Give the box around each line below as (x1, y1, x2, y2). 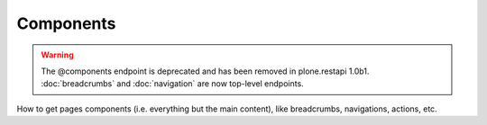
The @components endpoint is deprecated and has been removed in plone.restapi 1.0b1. (41, 66, 370, 76)
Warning (41, 49, 74, 60)
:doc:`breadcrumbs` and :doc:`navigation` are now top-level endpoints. (41, 78, 304, 89)
